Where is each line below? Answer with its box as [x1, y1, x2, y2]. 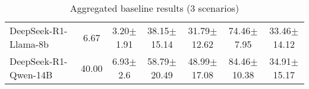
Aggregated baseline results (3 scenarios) [70, 1, 239, 15]
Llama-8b [10, 37, 49, 51]
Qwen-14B [10, 68, 53, 81]
